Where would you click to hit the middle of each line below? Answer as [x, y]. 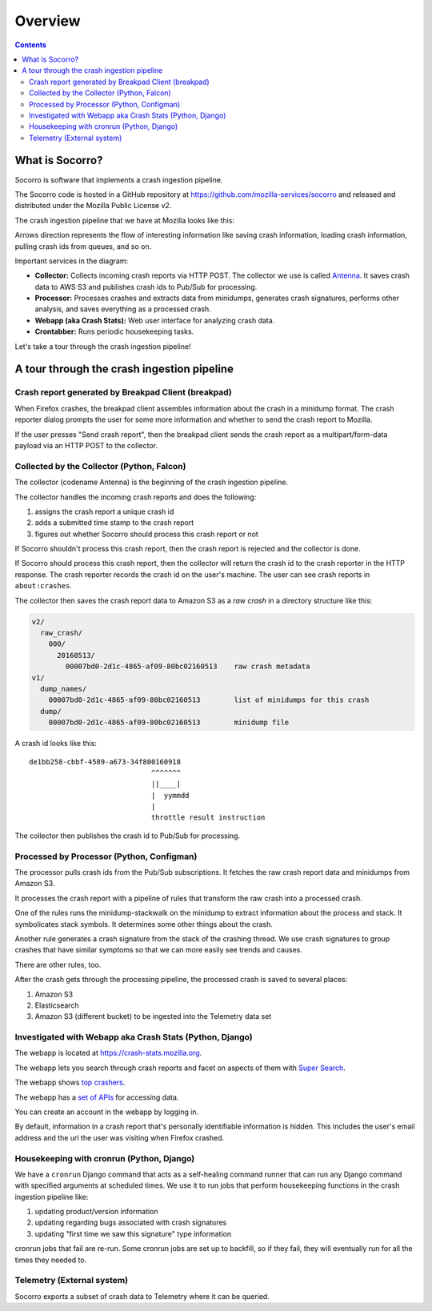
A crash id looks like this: [56, 744]
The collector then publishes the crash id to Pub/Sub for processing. [127, 836]
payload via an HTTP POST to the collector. [86, 445]
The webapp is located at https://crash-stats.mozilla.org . [108, 1053]
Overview [48, 21]
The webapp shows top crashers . [70, 1082]
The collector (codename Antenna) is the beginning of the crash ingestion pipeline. [151, 482]
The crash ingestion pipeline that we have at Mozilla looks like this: [125, 220]
